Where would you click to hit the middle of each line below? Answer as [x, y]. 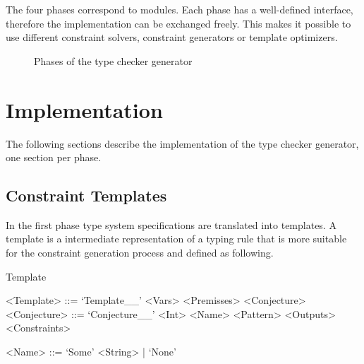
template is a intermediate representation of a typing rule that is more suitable [176, 239]
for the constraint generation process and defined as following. [140, 253]
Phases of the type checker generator [113, 60]
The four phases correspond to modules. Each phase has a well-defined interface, [180, 9]
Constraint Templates [86, 195]
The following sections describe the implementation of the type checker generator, [182, 143]
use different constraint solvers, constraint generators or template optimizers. [172, 37]
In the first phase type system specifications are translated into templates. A [171, 224]
